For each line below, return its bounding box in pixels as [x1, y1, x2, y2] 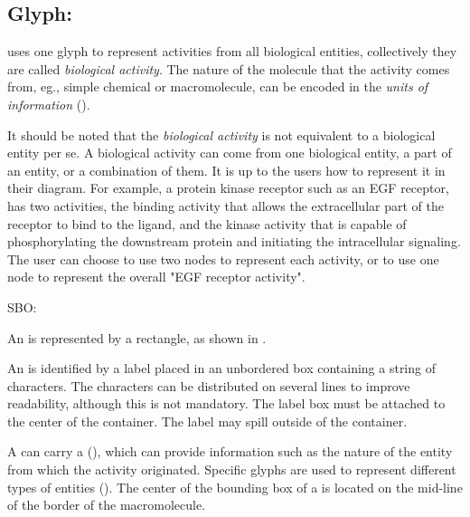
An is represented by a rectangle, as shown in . [7, 328, 267, 347]
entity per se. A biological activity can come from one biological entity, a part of [7, 143, 452, 162]
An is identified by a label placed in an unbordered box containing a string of [7, 359, 436, 378]
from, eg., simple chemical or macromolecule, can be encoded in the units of [7, 77, 428, 96]
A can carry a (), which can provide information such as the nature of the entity [7, 442, 453, 461]
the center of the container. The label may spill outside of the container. [7, 411, 408, 430]
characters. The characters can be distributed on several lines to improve [7, 376, 410, 395]
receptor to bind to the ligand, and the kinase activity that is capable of [7, 214, 407, 233]
